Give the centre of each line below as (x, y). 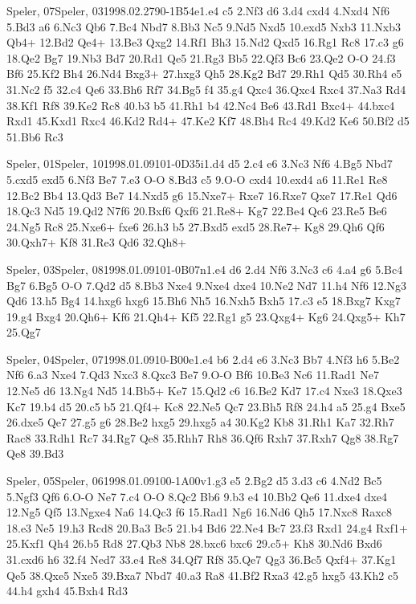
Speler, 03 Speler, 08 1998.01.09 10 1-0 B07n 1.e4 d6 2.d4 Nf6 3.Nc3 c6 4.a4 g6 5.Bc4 (205, 269)
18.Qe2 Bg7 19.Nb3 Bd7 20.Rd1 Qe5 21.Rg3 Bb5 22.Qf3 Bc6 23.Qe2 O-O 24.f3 (201, 57)
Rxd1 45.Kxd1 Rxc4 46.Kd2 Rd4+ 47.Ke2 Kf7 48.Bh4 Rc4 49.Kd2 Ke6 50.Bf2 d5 (208, 121)
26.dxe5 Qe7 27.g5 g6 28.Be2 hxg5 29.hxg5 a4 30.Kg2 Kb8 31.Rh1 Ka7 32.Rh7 (200, 422)
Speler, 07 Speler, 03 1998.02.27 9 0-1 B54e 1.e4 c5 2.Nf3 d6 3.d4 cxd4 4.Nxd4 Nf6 (198, 10)
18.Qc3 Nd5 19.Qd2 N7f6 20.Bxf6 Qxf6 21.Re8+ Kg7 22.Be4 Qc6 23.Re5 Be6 (197, 211)
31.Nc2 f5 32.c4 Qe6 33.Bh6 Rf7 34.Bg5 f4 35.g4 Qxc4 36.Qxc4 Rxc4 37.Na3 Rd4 (206, 89)
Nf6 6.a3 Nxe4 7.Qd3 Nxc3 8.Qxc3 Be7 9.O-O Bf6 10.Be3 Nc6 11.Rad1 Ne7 (193, 375)
